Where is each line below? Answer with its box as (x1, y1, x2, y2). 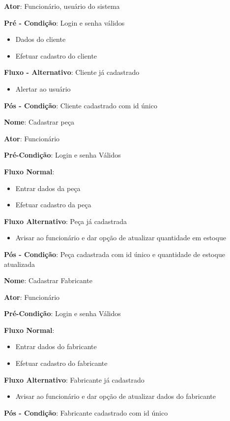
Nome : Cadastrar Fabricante (4, 275, 92, 286)
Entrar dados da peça (15, 183, 81, 193)
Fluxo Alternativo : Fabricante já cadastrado (4, 374, 144, 385)
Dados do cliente (15, 34, 66, 44)
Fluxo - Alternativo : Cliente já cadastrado (4, 67, 140, 77)
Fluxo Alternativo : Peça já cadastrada (4, 216, 127, 226)
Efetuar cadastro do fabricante (15, 358, 108, 368)
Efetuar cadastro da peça (15, 199, 91, 210)
